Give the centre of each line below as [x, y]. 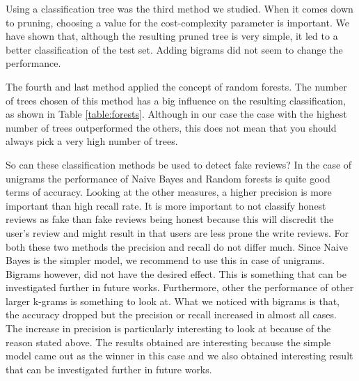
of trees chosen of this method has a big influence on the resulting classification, [176, 100]
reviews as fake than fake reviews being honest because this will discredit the [170, 219]
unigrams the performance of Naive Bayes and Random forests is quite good [168, 178]
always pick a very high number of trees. [92, 141]
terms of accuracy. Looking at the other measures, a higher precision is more [169, 192]
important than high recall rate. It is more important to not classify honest [166, 205]
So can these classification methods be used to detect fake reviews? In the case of [179, 164]
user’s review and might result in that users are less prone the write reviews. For [177, 232]
